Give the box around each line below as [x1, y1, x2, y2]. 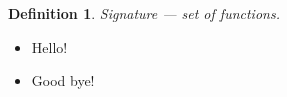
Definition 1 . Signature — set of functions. [8, 3, 280, 23]
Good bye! [31, 70, 95, 91]
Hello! [31, 36, 68, 57]
